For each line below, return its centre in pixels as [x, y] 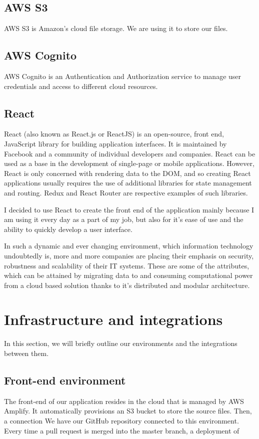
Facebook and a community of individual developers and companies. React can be [130, 153]
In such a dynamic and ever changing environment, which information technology [129, 246]
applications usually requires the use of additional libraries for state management [128, 183]
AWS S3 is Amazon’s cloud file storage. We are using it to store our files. [116, 28]
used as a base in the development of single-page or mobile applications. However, [129, 163]
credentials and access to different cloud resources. [81, 86]
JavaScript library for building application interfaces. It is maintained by [115, 143]
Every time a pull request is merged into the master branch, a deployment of [122, 430]
